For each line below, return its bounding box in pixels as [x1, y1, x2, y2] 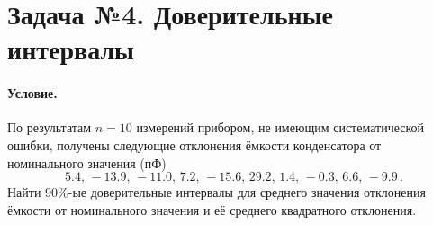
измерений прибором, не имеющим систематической [136, 118, 425, 137]
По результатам [7, 118, 92, 137]
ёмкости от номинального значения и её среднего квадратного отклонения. [7, 200, 417, 219]
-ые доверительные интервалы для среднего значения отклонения [68, 183, 426, 202]
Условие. [7, 84, 58, 103]
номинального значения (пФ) [7, 153, 167, 172]
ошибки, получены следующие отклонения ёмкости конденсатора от [7, 135, 382, 154]
